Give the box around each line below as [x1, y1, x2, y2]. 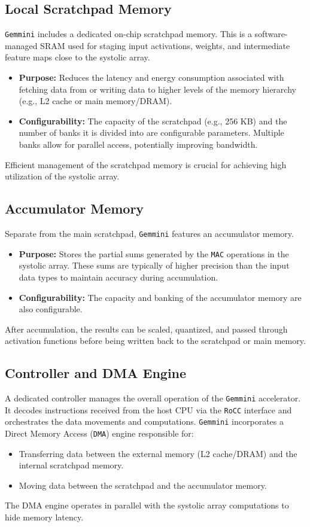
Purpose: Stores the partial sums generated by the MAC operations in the [19, 247, 289, 260]
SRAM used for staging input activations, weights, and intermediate [40, 39, 290, 51]
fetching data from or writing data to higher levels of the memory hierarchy [19, 83, 296, 95]
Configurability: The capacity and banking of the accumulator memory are [19, 291, 302, 303]
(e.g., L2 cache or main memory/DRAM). [19, 95, 172, 107]
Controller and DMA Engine [5, 364, 187, 382]
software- [254, 28, 288, 40]
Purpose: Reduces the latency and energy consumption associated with [19, 71, 284, 84]
